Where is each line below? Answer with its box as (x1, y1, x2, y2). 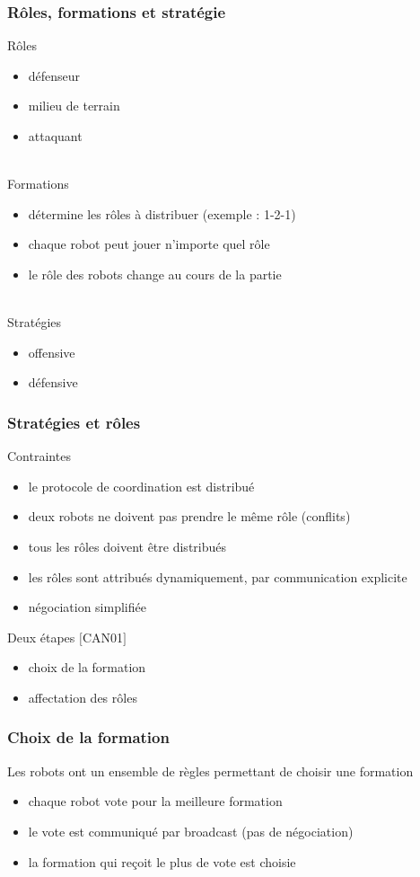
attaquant (28, 127, 83, 145)
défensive (28, 373, 78, 392)
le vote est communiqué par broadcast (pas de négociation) (28, 821, 354, 840)
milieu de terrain (28, 96, 120, 115)
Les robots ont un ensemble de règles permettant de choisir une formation (7, 761, 414, 780)
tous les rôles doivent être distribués (28, 536, 227, 555)
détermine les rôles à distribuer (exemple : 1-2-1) (28, 204, 296, 223)
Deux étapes (7, 627, 75, 646)
